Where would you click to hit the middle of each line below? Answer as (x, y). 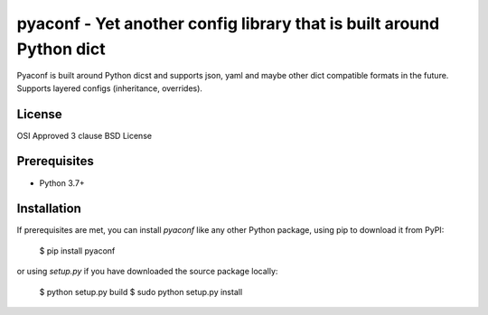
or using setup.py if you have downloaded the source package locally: (147, 272)
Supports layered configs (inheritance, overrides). (110, 88)
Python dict (61, 49)
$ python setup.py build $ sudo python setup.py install (141, 292)
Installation (49, 209)
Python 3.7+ (62, 183)
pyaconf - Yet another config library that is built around (228, 23)
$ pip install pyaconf (77, 250)
